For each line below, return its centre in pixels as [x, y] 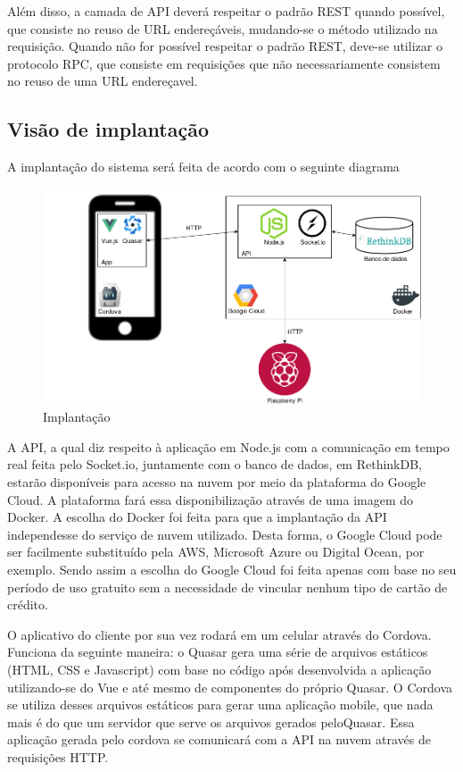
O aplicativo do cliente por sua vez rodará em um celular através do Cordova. [219, 634]
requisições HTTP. [58, 756]
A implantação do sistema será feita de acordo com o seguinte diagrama [203, 167]
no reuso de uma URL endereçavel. [103, 81]
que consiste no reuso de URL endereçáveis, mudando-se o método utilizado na [223, 28]
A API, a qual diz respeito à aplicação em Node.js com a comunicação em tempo [228, 446]
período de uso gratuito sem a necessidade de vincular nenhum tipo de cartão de [227, 587]
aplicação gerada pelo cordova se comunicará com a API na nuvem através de [219, 739]
